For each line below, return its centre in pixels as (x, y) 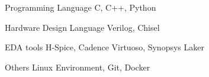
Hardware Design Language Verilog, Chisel (82, 27)
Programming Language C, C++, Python (81, 7)
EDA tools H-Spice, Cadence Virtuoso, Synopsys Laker (104, 47)
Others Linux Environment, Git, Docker (78, 67)
